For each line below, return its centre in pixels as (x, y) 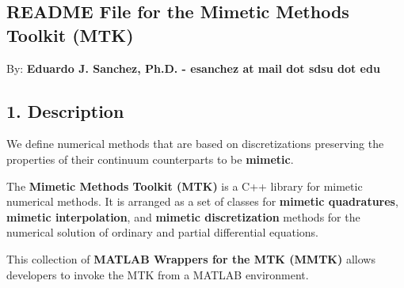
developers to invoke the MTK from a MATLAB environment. (158, 274)
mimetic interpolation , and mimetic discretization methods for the (183, 216)
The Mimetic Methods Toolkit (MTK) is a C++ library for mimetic (185, 186)
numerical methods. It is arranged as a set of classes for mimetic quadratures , (202, 201)
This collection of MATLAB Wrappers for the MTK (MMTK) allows (191, 258)
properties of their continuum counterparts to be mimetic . (150, 159)
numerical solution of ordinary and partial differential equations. (162, 232)
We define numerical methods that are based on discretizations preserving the (195, 144)
